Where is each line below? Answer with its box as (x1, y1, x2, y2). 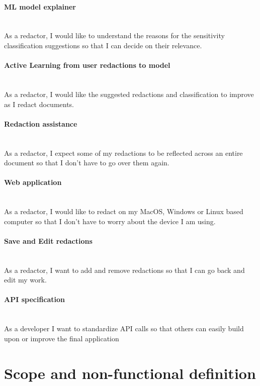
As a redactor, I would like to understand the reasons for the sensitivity (4, 30, 225, 41)
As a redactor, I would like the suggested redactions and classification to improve (4, 88, 254, 99)
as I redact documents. (4, 99, 74, 109)
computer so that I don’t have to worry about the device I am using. (4, 216, 216, 226)
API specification (4, 294, 65, 305)
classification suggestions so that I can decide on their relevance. (4, 40, 202, 50)
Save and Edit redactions (4, 235, 93, 246)
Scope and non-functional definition (4, 362, 256, 383)
